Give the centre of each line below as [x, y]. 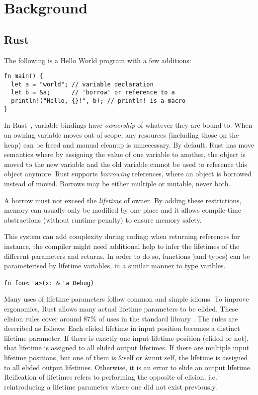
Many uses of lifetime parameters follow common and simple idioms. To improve [127, 299]
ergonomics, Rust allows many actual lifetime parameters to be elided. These [121, 309]
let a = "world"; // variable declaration [82, 84]
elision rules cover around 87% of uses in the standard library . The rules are [121, 318]
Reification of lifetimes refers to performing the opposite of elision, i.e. [111, 377]
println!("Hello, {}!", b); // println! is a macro [98, 101]
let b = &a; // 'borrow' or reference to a [93, 93]
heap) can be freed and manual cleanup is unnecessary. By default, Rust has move [129, 144]
